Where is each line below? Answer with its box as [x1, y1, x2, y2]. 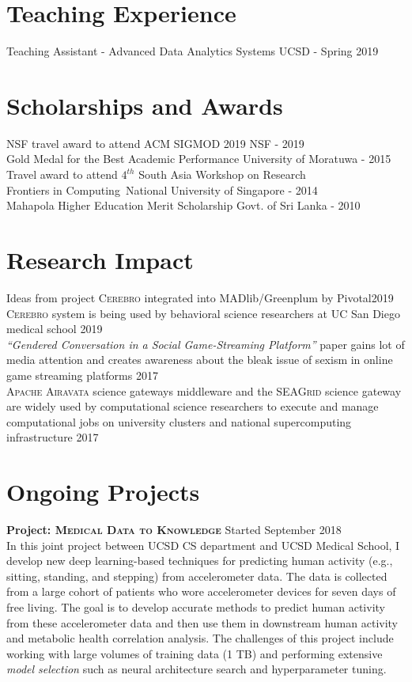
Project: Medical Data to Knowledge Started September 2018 [6, 521, 342, 537]
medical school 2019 [6, 320, 103, 337]
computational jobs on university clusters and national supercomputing [6, 413, 352, 430]
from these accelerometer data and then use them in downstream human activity [6, 614, 399, 631]
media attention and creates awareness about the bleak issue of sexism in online [6, 351, 393, 368]
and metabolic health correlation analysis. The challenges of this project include [6, 630, 394, 646]
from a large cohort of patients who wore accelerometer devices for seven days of [6, 583, 396, 600]
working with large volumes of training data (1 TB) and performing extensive [6, 645, 383, 661]
